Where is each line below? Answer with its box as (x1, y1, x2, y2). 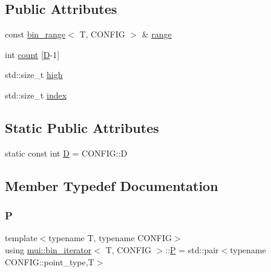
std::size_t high (5, 68, 63, 81)
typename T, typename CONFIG (48, 232, 172, 244)
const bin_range (5, 28, 66, 40)
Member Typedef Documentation (5, 176, 218, 195)
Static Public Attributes (5, 118, 159, 137)
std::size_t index (5, 88, 67, 101)
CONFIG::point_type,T (5, 255, 94, 268)
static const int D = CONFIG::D (5, 146, 128, 159)
